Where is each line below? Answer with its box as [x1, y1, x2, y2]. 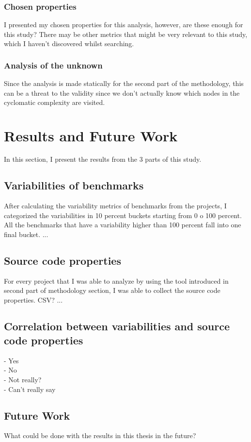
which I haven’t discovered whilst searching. [4, 38, 134, 49]
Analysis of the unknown [4, 59, 103, 71]
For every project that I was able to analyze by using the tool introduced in [4, 275, 229, 286]
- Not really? [4, 374, 42, 385]
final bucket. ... [4, 229, 48, 239]
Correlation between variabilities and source [4, 318, 230, 333]
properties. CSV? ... [4, 294, 63, 305]
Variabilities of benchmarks [4, 178, 144, 193]
